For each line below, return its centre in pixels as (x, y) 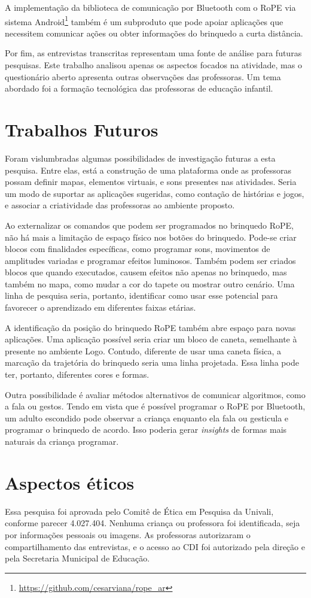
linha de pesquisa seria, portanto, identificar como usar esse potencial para (141, 295)
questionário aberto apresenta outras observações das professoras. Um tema (143, 76)
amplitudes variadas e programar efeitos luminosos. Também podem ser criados (150, 260)
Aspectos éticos (70, 482)
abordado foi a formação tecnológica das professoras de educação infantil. (139, 88)
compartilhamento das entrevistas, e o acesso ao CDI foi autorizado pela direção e (155, 546)
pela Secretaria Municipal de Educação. (77, 558)
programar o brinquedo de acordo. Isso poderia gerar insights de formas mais (146, 429)
